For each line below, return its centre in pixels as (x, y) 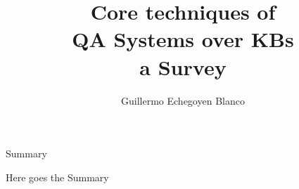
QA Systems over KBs (183, 39)
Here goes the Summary (57, 177)
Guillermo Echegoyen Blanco (183, 100)
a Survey (183, 66)
